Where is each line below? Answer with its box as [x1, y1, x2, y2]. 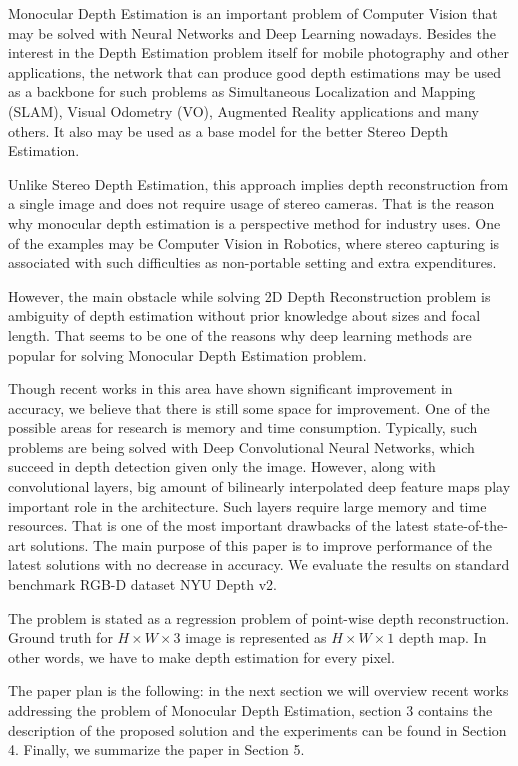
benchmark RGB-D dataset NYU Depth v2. [8, 574, 277, 595]
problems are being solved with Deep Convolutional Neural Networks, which [8, 436, 475, 457]
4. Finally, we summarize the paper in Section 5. [8, 739, 305, 760]
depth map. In [398, 627, 487, 648]
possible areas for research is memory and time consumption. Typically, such [8, 417, 478, 438]
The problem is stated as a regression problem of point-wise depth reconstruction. [8, 607, 510, 628]
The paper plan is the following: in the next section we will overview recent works [8, 680, 509, 701]
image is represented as [185, 627, 327, 648]
